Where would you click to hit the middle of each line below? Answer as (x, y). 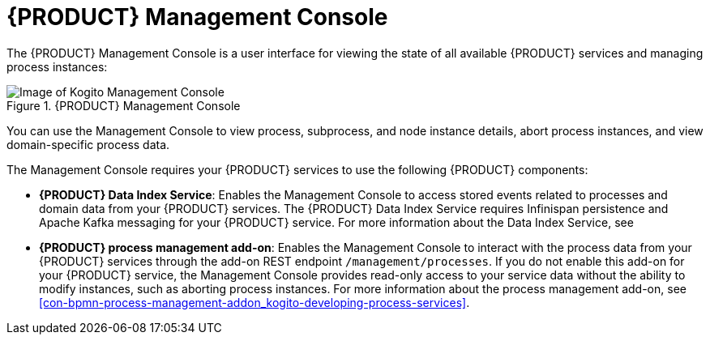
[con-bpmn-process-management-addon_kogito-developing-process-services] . (254, 302)
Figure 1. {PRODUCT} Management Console (124, 105)
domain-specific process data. (88, 144)
